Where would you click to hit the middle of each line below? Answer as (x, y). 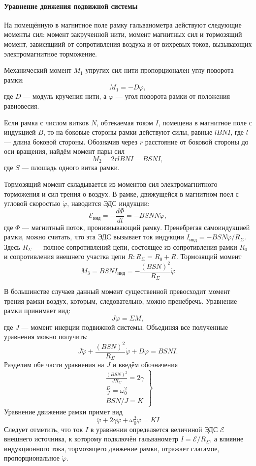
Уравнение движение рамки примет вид (63, 411)
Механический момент (38, 70)
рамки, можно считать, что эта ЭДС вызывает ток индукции (94, 237)
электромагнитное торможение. (50, 53)
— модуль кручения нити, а (65, 96)
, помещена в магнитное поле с (205, 122)
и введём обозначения (145, 364)
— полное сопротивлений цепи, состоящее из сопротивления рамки (136, 247)
